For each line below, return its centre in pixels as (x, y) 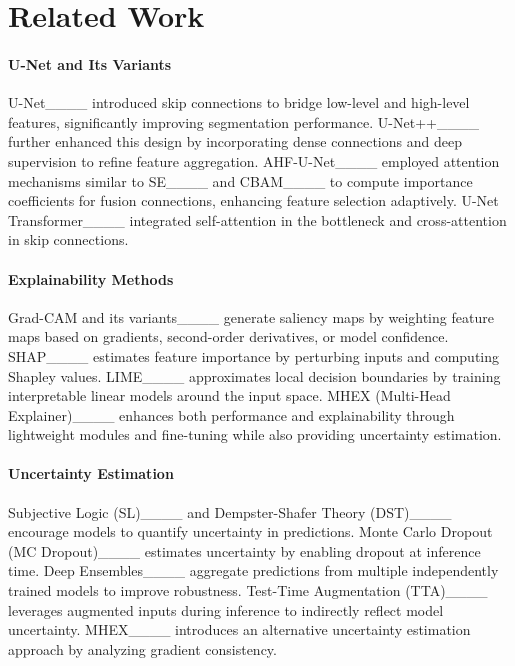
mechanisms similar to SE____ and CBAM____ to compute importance (240, 180)
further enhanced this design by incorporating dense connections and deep (235, 141)
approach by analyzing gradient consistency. (142, 648)
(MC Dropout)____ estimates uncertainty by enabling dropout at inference (244, 550)
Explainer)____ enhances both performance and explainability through (231, 414)
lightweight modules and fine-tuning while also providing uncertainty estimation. (255, 434)
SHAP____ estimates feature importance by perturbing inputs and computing (254, 355)
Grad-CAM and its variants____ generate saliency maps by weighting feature (251, 316)
